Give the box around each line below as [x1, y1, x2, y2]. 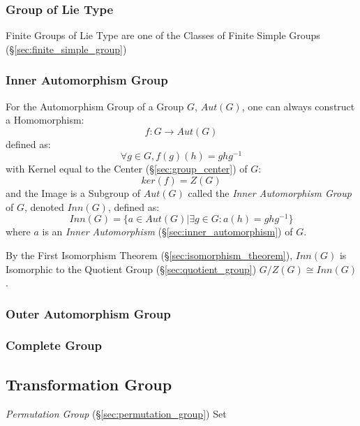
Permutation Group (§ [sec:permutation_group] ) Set [6, 406, 227, 420]
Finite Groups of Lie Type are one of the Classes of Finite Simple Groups [6, 28, 320, 43]
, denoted [24, 199, 64, 214]
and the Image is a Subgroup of [6, 186, 141, 200]
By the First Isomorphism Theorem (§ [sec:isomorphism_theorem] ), [6, 247, 293, 262]
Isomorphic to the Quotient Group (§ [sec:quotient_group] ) [6, 261, 257, 276]
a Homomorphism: [6, 112, 84, 127]
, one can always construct [241, 98, 355, 113]
